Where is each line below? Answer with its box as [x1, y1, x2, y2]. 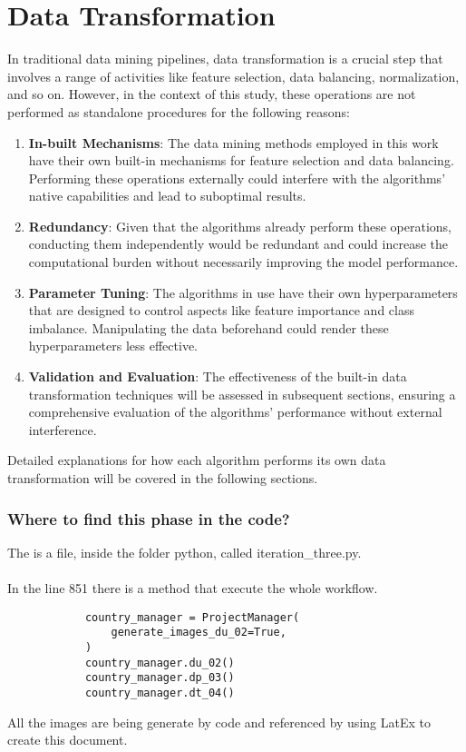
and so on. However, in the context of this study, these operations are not [7, 84, 416, 104]
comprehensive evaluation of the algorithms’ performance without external [28, 402, 442, 421]
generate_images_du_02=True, [111, 626, 286, 639]
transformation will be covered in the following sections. [7, 469, 318, 487]
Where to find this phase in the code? [7, 507, 290, 529]
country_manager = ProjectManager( [84, 610, 300, 624]
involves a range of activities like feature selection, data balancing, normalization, [7, 66, 460, 85]
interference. [28, 420, 97, 439]
